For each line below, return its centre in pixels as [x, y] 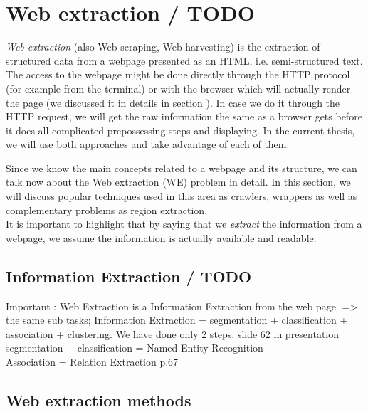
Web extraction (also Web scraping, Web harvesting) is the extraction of [163, 47]
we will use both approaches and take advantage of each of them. [148, 144]
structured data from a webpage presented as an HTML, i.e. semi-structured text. [184, 60]
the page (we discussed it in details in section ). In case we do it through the [173, 102]
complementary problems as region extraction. [107, 210]
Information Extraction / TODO [129, 276]
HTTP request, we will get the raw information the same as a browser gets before [184, 116]
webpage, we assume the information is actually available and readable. [161, 237]
